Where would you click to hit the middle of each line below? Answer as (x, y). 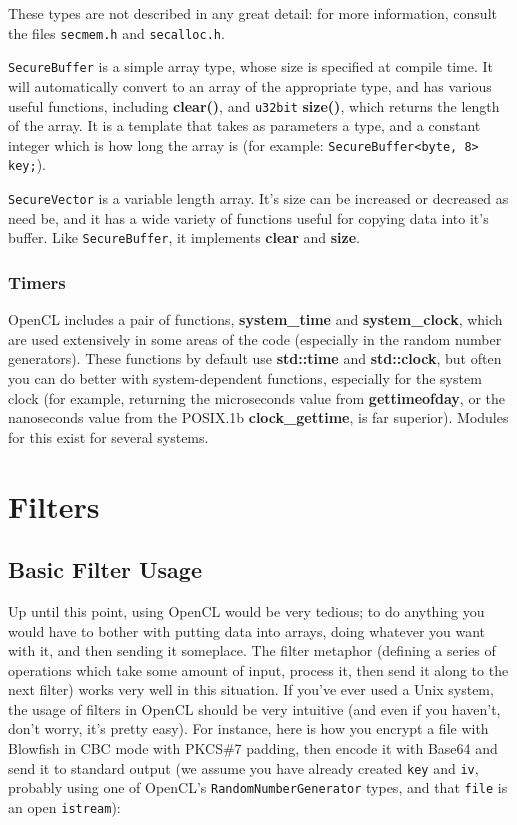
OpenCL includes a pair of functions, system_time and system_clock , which (255, 319)
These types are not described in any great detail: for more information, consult (252, 13)
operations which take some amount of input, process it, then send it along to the (258, 669)
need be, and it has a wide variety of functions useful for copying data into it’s (248, 217)
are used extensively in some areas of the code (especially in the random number (255, 338)
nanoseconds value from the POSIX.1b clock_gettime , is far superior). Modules (258, 417)
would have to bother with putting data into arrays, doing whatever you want (247, 630)
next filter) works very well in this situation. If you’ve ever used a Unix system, (251, 689)
